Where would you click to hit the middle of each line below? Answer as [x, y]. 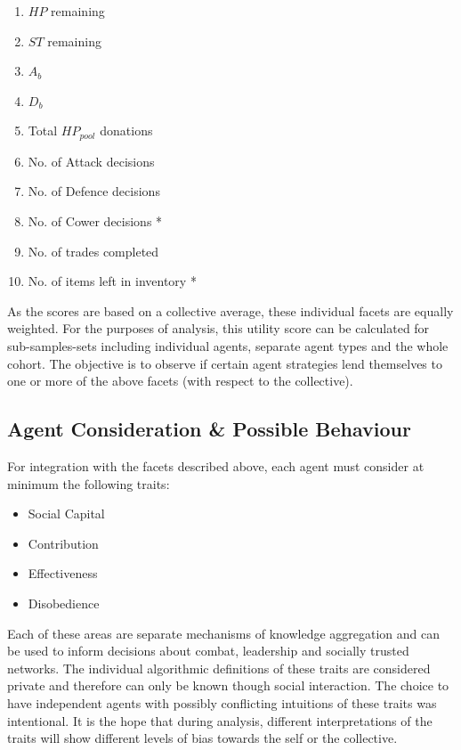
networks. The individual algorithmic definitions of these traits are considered [219, 668]
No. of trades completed [93, 251]
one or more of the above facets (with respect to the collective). [180, 381]
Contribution [63, 543]
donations [126, 130]
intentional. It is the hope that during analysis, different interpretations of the [220, 720]
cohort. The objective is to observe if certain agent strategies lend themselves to [225, 363]
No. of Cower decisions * [95, 221]
